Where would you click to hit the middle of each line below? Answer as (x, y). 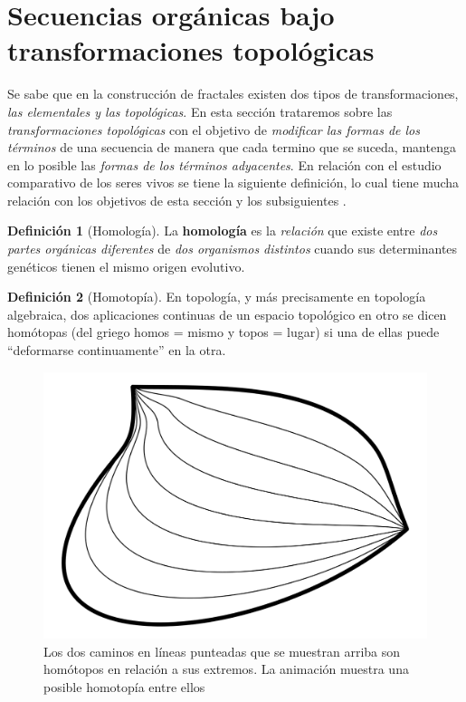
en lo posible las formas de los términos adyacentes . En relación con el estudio (224, 164)
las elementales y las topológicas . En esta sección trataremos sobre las (200, 111)
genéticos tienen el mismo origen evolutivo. (126, 266)
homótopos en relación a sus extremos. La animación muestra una (226, 669)
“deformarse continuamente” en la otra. (117, 350)
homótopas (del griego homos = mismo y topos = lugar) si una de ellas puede (223, 332)
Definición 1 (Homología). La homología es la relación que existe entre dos (223, 231)
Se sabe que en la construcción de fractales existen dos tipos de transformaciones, (233, 94)
